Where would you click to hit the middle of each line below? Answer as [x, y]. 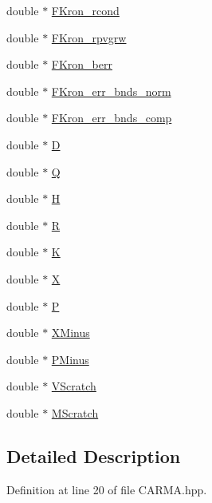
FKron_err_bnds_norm [111, 91]
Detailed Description [94, 455]
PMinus [70, 359]
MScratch [75, 412]
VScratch [74, 386]
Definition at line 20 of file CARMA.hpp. [107, 489]
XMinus [71, 333]
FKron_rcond [85, 10]
